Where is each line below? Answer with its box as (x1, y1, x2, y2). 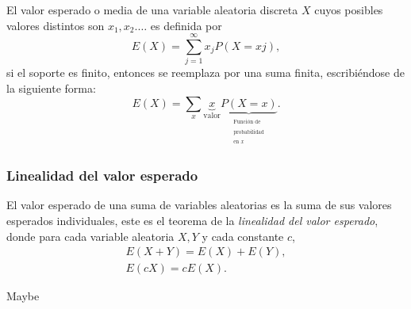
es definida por (150, 17, 222, 33)
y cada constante (202, 227, 284, 244)
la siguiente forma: (6, 79, 96, 96)
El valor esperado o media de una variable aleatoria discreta (6, 2, 298, 17)
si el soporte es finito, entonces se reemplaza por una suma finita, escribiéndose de (6, 64, 405, 81)
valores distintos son (6, 17, 105, 33)
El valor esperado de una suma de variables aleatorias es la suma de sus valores (6, 196, 392, 213)
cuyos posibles (314, 2, 383, 17)
